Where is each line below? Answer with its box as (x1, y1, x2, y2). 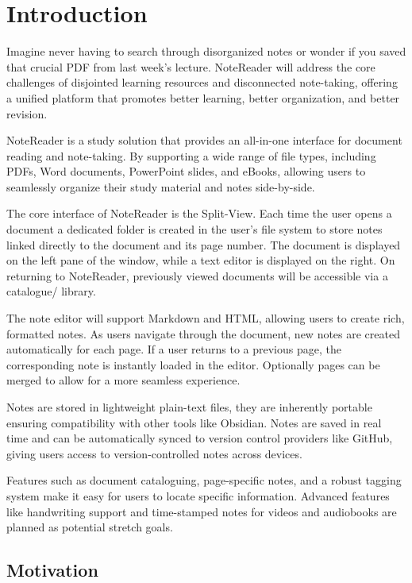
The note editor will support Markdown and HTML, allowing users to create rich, (6, 310, 405, 326)
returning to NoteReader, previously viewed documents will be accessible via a (6, 267, 388, 284)
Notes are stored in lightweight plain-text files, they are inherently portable (6, 399, 372, 415)
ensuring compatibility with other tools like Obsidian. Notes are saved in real (6, 414, 382, 430)
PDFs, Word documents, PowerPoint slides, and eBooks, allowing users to (6, 163, 366, 180)
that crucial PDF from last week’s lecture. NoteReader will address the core (6, 58, 375, 75)
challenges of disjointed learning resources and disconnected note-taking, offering (6, 74, 398, 91)
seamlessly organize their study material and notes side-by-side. (6, 178, 315, 195)
